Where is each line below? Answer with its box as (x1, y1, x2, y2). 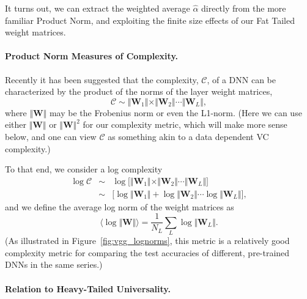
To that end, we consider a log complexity (5, 163, 163, 175)
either (5, 118, 27, 131)
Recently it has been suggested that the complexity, (5, 73, 199, 86)
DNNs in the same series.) (5, 258, 103, 271)
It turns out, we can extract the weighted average (5, 2, 190, 14)
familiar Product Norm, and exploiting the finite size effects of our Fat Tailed (5, 13, 295, 26)
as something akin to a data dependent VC (108, 130, 269, 142)
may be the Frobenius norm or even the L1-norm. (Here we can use (49, 106, 302, 119)
